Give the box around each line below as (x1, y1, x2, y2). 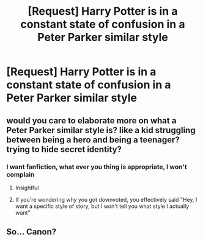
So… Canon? (6, 227, 57, 237)
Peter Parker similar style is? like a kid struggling (6, 124, 196, 136)
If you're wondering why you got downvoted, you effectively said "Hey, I (15, 196, 197, 203)
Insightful (15, 184, 39, 191)
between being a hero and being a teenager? (6, 134, 180, 145)
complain (6, 170, 35, 178)
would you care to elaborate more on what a (6, 115, 177, 126)
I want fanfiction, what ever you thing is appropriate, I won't (6, 163, 188, 171)
